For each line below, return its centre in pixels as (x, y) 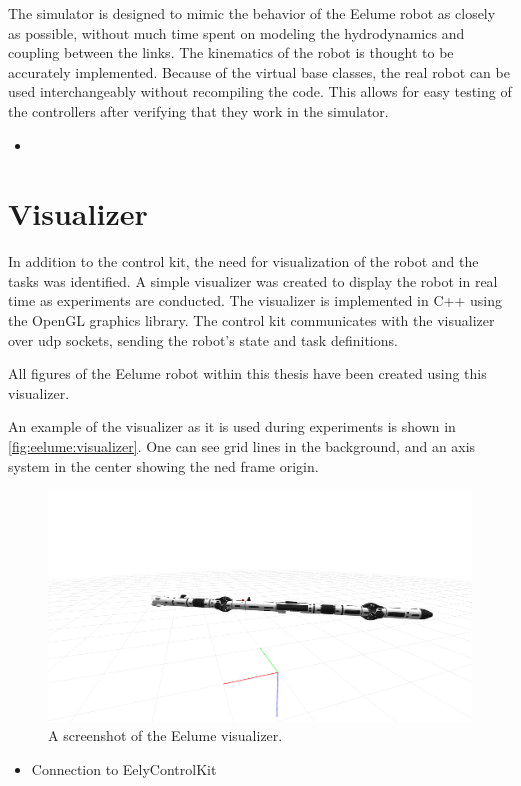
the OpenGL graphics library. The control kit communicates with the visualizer (251, 320)
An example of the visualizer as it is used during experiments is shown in (232, 426)
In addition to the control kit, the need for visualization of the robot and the (243, 261)
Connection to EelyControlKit (124, 768)
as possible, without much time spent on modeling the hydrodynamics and (236, 32)
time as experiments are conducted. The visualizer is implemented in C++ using (255, 300)
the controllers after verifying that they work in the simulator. (198, 110)
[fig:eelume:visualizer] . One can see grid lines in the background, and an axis (242, 446)
